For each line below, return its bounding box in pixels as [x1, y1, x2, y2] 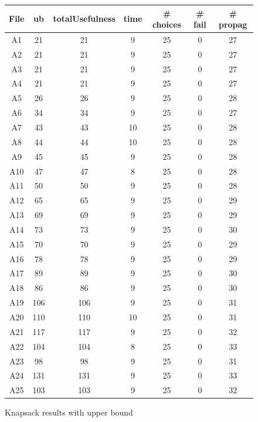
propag [218, 18, 247, 31]
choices [152, 18, 181, 31]
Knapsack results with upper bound [5, 406, 133, 418]
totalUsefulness [53, 12, 116, 25]
